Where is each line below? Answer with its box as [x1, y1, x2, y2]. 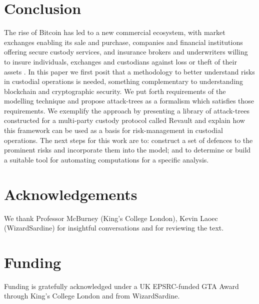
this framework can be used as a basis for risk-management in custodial [4, 125, 223, 135]
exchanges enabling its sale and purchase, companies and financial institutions [4, 36, 243, 47]
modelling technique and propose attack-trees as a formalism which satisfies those [4, 95, 254, 106]
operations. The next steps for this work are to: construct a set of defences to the [4, 134, 253, 145]
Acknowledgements [4, 183, 137, 204]
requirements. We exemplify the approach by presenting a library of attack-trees [4, 105, 249, 115]
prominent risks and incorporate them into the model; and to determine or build [4, 144, 251, 155]
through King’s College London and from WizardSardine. [4, 290, 180, 301]
